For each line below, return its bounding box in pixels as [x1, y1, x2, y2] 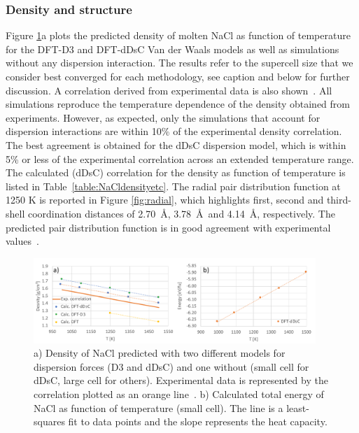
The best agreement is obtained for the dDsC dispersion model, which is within [6, 137, 346, 152]
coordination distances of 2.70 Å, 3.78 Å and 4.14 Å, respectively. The [27, 206, 335, 220]
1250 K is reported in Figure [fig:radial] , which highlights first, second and [6, 192, 324, 207]
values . [6, 234, 39, 248]
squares [34, 414, 65, 429]
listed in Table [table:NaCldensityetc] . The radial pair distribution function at [6, 178, 341, 193]
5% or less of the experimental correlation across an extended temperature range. [6, 151, 354, 166]
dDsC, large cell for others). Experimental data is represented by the [34, 373, 328, 388]
